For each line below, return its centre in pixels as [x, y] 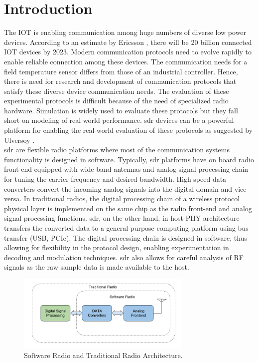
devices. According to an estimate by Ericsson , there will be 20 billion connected [128, 42]
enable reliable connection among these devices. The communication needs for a [126, 61]
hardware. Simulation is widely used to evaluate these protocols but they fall [121, 110]
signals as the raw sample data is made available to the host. [97, 267]
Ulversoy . [19, 140]
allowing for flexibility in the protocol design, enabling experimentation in [117, 247]
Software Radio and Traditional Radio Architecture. [103, 355]
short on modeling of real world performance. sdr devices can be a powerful [119, 120]
